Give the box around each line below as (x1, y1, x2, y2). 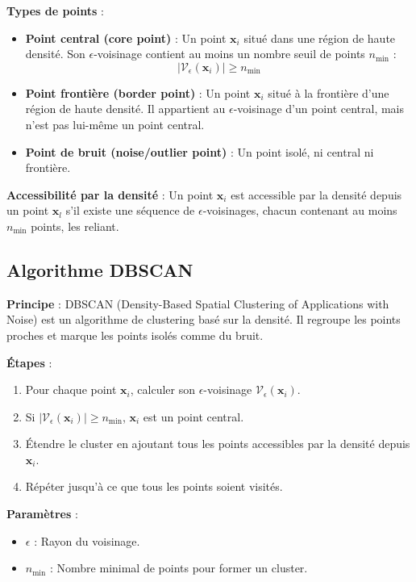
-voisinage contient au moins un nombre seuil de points (94, 45, 365, 62)
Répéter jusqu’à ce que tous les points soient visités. (25, 478, 283, 495)
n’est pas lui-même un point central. (25, 115, 205, 132)
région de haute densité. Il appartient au (25, 100, 226, 117)
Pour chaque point (25, 381, 117, 398)
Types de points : (6, 2, 105, 19)
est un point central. (143, 408, 244, 425)
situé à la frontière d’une (268, 84, 389, 101)
